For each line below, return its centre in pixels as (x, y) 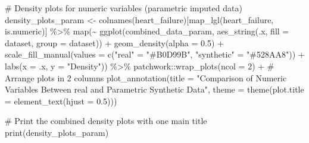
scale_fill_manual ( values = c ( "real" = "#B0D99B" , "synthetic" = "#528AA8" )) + (155, 54)
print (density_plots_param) (57, 132)
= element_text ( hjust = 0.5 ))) (61, 101)
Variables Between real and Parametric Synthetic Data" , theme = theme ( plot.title (154, 89)
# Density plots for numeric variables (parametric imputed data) (124, 8)
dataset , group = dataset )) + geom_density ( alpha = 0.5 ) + (114, 42)
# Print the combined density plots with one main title (106, 121)
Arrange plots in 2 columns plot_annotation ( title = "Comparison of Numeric (146, 77)
